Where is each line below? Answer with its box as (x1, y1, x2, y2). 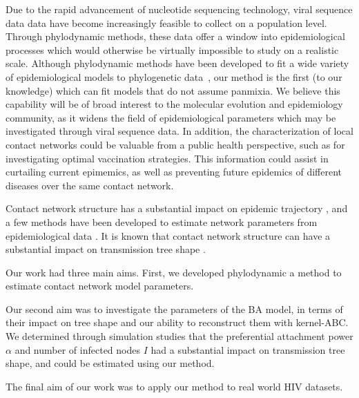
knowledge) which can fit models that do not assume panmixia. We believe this (6, 83, 340, 97)
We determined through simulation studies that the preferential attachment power (6, 329, 353, 343)
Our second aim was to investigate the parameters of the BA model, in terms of (6, 301, 343, 316)
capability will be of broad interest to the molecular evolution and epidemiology (6, 97, 343, 111)
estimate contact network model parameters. (6, 278, 194, 293)
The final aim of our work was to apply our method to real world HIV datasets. (6, 379, 343, 393)
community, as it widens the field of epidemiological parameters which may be (6, 110, 336, 124)
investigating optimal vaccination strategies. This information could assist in (6, 151, 329, 165)
